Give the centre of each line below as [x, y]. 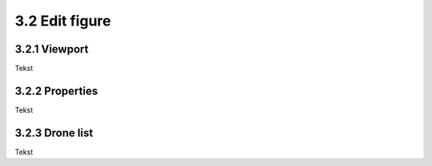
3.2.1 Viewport [52, 49]
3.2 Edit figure [63, 21]
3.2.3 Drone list [54, 133]
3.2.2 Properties [56, 91]
